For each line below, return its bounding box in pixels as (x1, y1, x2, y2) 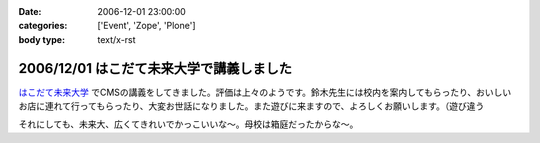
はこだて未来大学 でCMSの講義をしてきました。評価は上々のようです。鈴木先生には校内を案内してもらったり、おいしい (18, 86, 512, 98)
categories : (18, 20, 68, 32)
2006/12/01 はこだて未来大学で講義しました (18, 60, 292, 77)
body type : (18, 33, 65, 45)
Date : (18, 6, 42, 17)
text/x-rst (97, 33, 136, 45)
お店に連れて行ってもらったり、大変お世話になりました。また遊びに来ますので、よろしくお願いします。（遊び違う (18, 100, 485, 112)
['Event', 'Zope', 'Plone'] (97, 20, 196, 32)
